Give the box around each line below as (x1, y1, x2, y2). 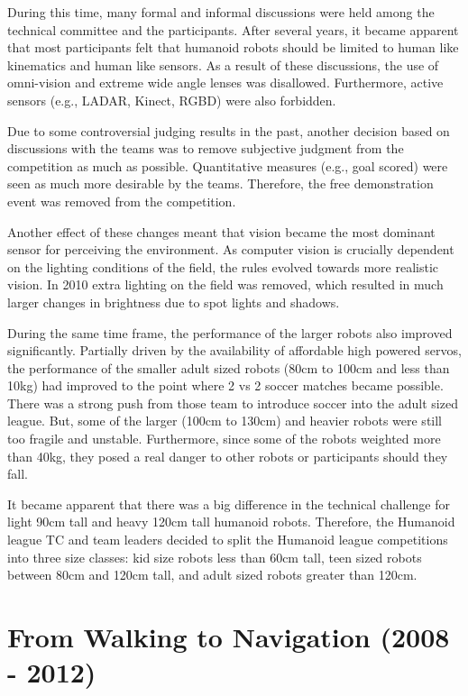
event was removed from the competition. (7, 191, 236, 210)
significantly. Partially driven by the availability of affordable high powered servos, (7, 341, 462, 360)
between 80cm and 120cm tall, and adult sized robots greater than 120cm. (7, 565, 418, 584)
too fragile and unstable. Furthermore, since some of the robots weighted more (7, 429, 441, 448)
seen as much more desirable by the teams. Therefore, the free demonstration (7, 174, 434, 193)
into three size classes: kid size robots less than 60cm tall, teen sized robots (7, 547, 422, 566)
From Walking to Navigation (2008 (7, 618, 450, 655)
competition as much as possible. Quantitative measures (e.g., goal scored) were (7, 156, 448, 175)
